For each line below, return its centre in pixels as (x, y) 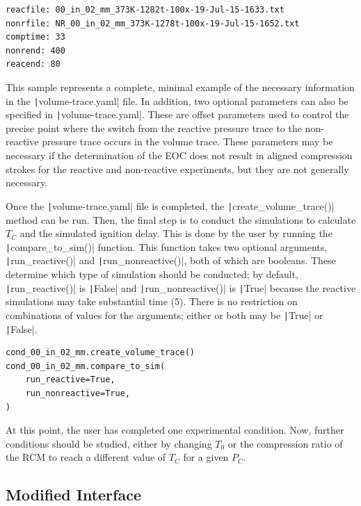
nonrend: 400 (35, 50)
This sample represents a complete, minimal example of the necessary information (180, 87)
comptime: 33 (35, 37)
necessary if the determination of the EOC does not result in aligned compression (179, 155)
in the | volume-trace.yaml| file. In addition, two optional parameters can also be (177, 100)
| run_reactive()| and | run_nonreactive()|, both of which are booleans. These (171, 260)
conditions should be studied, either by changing (109, 443)
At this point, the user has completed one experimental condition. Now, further (175, 430)
